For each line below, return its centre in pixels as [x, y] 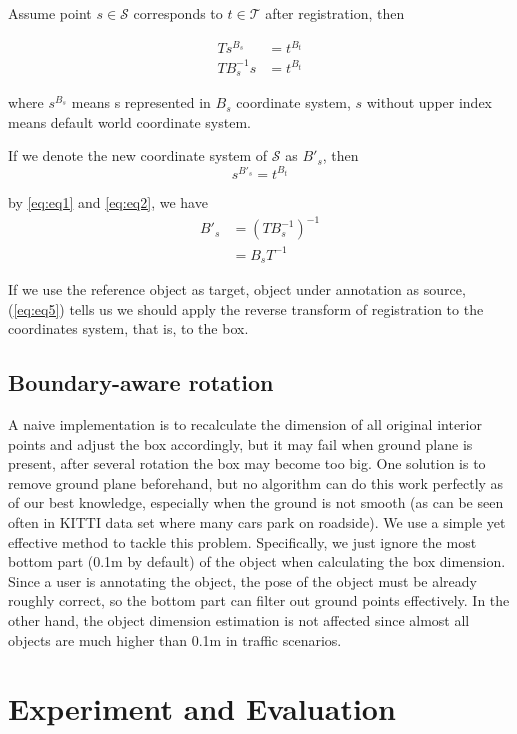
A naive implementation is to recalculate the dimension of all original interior [245, 424]
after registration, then [335, 13]
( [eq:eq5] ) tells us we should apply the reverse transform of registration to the [246, 308]
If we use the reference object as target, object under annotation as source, [237, 289]
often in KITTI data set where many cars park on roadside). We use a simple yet [257, 522]
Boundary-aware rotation [141, 382]
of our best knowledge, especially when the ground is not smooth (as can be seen [256, 502]
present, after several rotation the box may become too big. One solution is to [247, 463]
